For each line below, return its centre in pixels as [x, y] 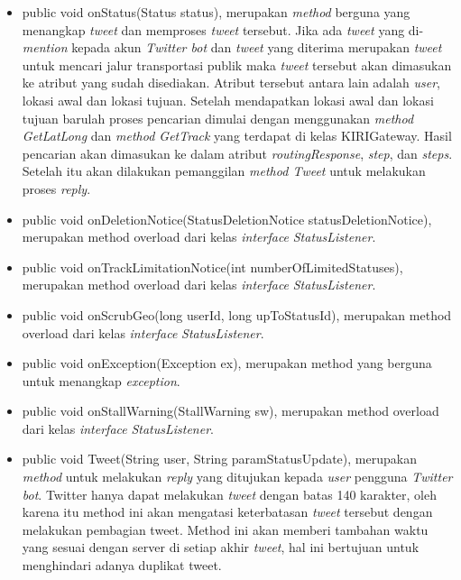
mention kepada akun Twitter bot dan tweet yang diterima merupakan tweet [232, 47]
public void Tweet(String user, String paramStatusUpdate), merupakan [219, 459]
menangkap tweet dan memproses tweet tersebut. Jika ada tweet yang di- [223, 29]
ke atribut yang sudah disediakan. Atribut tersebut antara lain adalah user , [231, 83]
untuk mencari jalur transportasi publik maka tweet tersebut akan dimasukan [237, 64]
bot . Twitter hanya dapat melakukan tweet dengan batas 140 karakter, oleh [229, 494]
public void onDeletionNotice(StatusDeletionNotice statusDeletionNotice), [227, 219]
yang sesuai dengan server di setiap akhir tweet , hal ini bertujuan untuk [221, 547]
